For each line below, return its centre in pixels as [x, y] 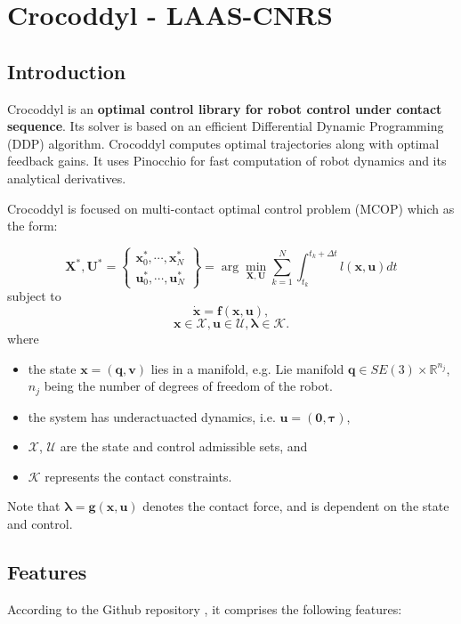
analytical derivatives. [67, 178]
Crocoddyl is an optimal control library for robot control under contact [225, 108]
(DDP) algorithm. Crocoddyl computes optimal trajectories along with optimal [223, 143]
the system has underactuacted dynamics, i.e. [152, 416]
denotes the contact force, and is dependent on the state [296, 506]
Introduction [67, 71]
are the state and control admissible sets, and [184, 446]
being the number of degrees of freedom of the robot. [188, 386]
